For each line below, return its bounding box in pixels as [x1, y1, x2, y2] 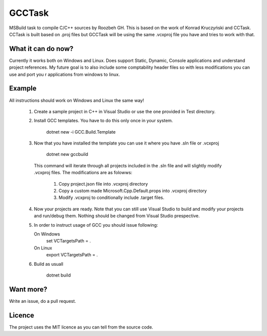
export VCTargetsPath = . [46, 252, 98, 258]
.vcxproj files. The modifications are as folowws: [34, 170, 133, 176]
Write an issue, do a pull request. [9, 298, 76, 304]
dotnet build [46, 272, 71, 278]
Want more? [9, 285, 47, 293]
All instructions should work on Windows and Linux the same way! [9, 97, 144, 103]
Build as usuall [34, 261, 64, 267]
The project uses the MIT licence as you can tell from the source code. [9, 324, 153, 330]
